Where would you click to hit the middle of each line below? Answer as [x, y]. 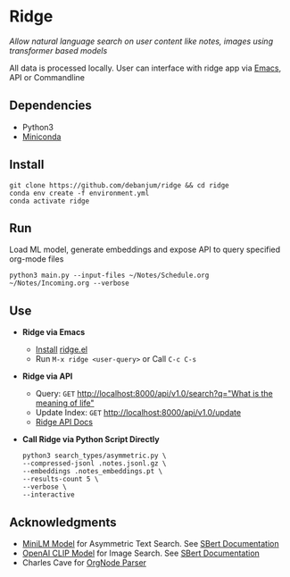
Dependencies [50, 106]
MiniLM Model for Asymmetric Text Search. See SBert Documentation [150, 544]
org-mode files [37, 259]
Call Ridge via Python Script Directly [91, 439]
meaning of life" [65, 403]
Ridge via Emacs [54, 332]
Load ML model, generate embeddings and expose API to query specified [145, 250]
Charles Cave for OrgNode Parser [84, 563]
